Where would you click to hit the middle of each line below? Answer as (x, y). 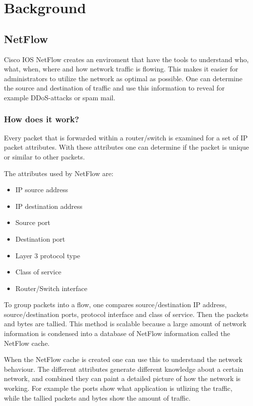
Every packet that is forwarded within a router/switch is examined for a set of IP (126, 137)
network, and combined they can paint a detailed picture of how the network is (122, 378)
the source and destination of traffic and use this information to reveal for (115, 88)
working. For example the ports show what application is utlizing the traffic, (118, 388)
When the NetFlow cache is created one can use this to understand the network (123, 359)
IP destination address (49, 206)
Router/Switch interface (51, 288)
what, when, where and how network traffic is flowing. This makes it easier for (121, 69)
